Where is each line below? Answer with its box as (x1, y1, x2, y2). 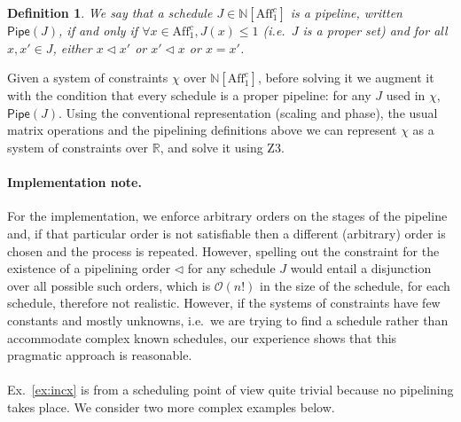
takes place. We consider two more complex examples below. (7, 397, 335, 416)
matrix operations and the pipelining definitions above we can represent (7, 121, 397, 139)
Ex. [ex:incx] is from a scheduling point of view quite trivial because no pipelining (7, 380, 454, 399)
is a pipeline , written (290, 4, 402, 21)
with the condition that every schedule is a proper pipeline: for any (7, 86, 371, 105)
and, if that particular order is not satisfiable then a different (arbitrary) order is (7, 223, 446, 242)
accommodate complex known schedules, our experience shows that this (7, 328, 397, 347)
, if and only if (59, 21, 138, 39)
